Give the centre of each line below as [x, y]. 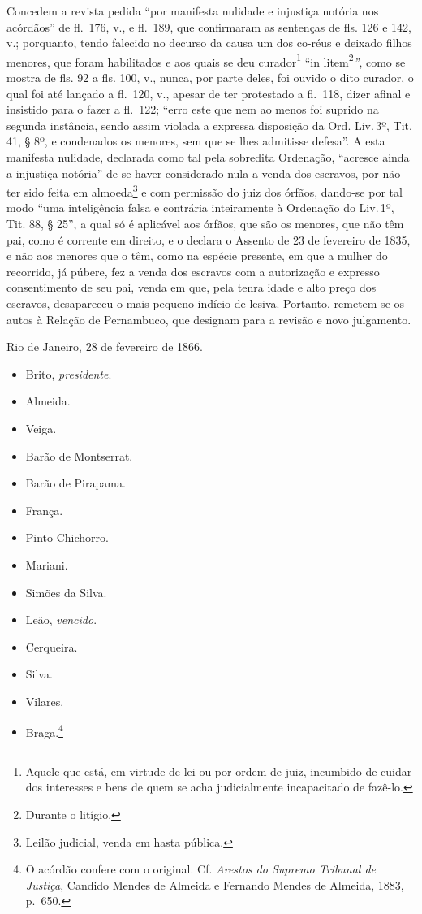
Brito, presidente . [69, 373]
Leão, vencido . [61, 619]
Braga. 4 [44, 730]
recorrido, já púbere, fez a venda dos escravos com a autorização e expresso [193, 271]
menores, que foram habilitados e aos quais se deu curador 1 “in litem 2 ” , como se [206, 60]
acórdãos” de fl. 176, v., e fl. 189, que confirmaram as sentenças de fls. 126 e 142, [209, 26]
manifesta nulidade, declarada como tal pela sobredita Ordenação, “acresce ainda [208, 157]
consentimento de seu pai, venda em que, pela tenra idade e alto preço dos [192, 287]
